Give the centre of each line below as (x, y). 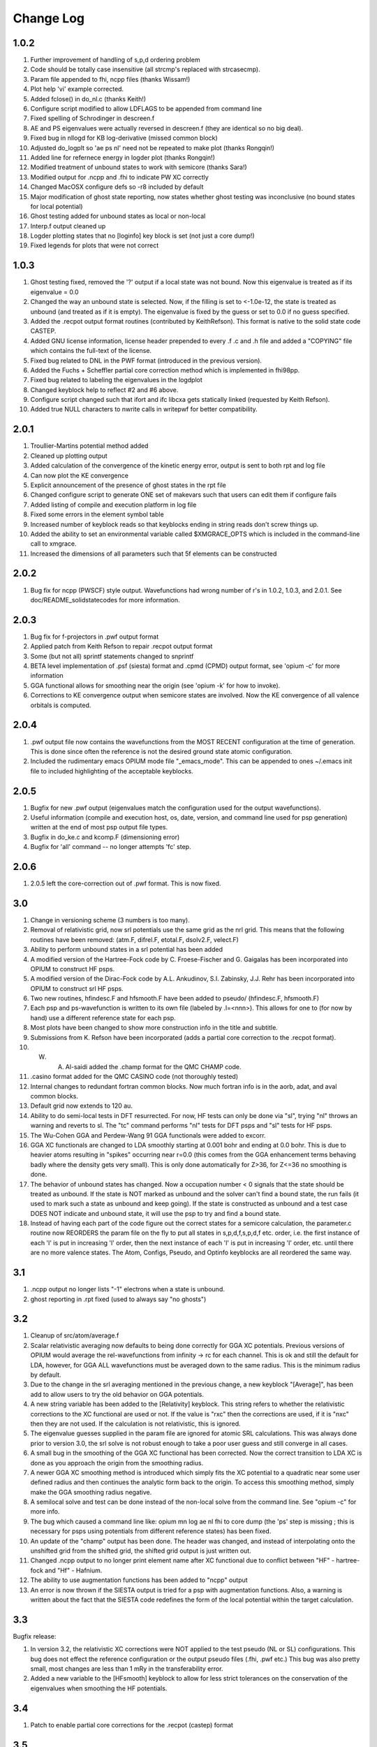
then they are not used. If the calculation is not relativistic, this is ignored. (135, 1423)
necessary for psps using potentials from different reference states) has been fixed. (151, 1531)
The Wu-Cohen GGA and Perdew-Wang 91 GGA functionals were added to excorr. (148, 1135)
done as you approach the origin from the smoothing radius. (117, 1463)
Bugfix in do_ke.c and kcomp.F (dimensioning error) (105, 837)
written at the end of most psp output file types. (99, 827)
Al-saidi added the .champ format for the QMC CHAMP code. (153, 1066)
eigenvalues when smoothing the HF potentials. (99, 1688)
